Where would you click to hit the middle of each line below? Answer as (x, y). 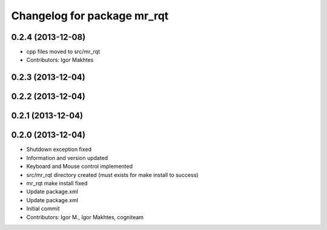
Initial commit (43, 209)
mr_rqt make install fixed (57, 183)
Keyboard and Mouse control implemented (80, 167)
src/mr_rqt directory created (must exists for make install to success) (112, 174)
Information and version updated (67, 158)
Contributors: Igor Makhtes (60, 60)
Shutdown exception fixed (59, 149)
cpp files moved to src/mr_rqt (63, 52)
